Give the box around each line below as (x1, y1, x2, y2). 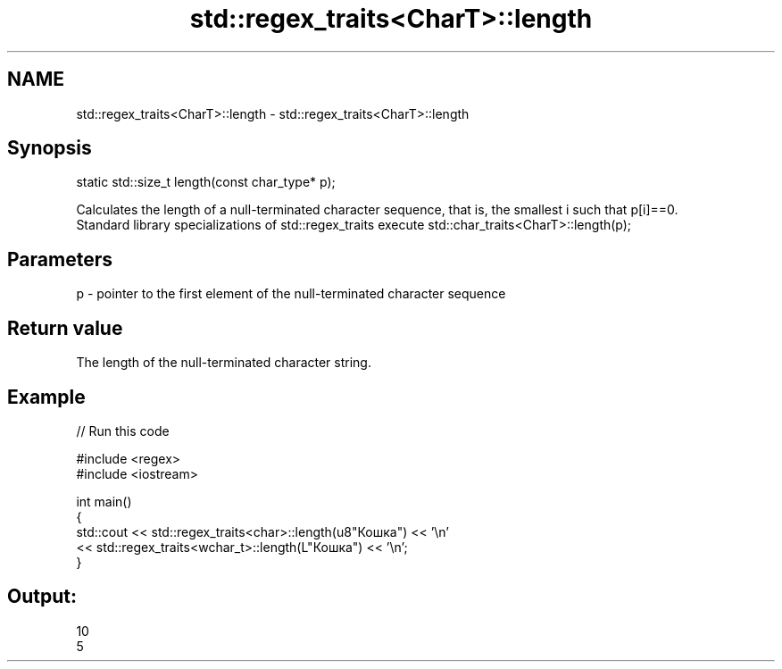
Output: (7, 585, 77, 608)
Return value (7, 316, 123, 339)
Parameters (7, 247, 112, 271)
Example (7, 385, 86, 408)
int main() (76, 493, 132, 509)
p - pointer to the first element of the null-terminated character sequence (76, 286, 506, 302)
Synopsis (7, 137, 92, 160)
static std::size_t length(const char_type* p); (76, 174, 336, 190)
